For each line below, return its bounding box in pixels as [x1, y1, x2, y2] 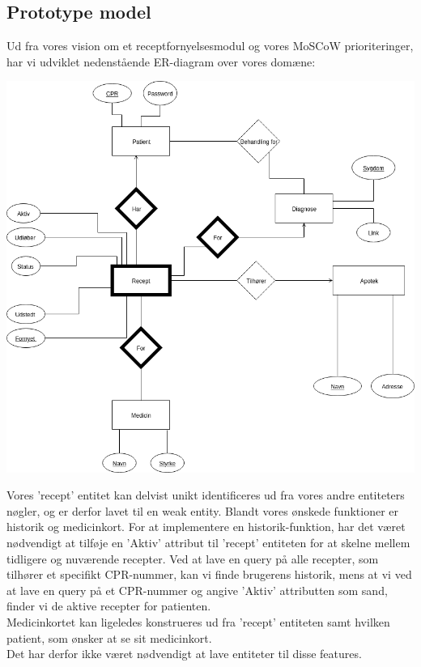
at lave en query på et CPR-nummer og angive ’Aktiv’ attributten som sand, [6, 581, 388, 598]
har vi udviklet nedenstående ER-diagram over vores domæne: [6, 53, 316, 70]
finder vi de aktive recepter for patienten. [6, 597, 211, 614]
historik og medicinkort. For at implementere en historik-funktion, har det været [6, 518, 406, 535]
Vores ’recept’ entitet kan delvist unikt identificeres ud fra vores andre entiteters [6, 486, 405, 503]
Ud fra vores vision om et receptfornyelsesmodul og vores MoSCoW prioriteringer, [6, 37, 414, 54]
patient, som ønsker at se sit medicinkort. [6, 629, 212, 646]
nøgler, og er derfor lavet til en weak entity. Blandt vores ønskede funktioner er [6, 502, 399, 519]
